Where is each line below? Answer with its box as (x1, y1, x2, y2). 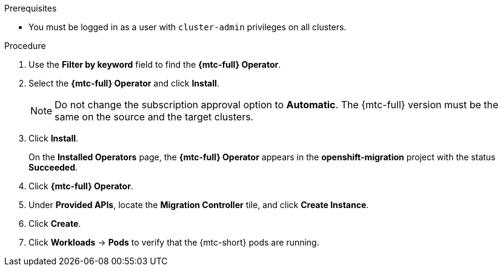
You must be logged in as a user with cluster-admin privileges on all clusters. (28, 22, 347, 32)
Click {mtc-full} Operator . (28, 181, 133, 191)
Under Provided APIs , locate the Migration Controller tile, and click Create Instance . (28, 200, 369, 210)
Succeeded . (28, 162, 78, 172)
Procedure (4, 41, 46, 51)
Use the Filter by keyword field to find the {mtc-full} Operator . (28, 59, 281, 70)
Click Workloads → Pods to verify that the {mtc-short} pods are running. (28, 237, 319, 247)
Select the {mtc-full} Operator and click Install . (28, 78, 219, 88)
